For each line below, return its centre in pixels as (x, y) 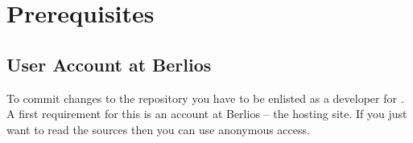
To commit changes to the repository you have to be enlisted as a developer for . (205, 98)
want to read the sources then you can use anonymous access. (158, 129)
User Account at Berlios (109, 64)
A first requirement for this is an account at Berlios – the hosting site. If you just (207, 114)
